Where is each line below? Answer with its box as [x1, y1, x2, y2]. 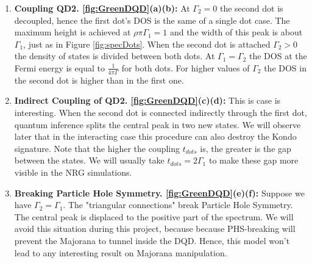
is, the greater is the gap [200, 142, 291, 154]
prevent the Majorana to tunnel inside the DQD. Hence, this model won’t [14, 234, 290, 247]
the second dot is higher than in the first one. [14, 73, 184, 86]
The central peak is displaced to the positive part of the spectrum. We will [14, 210, 294, 223]
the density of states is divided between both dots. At [14, 49, 215, 62]
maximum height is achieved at [14, 26, 131, 38]
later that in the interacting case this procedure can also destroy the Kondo [14, 130, 297, 143]
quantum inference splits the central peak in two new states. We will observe [14, 118, 301, 131]
